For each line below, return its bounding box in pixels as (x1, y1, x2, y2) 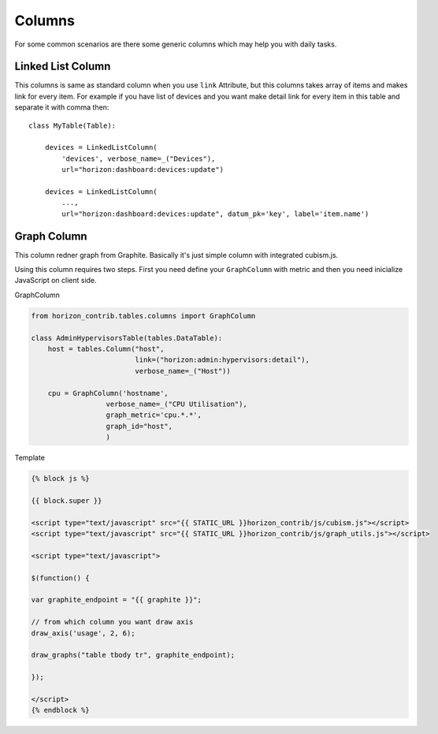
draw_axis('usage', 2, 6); (31, 628, 135, 638)
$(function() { (31, 573, 90, 583)
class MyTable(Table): (28, 121, 117, 130)
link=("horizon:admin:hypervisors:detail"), (135, 356, 310, 364)
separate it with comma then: (14, 102, 109, 112)
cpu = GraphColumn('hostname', (47, 389, 169, 397)
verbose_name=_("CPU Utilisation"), (106, 399, 247, 408)
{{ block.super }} (31, 496, 102, 505)
